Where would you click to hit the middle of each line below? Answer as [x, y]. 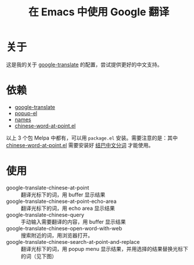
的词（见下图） [39, 256]
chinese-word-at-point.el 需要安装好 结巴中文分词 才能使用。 [80, 145]
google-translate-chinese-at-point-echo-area [61, 201]
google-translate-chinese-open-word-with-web [64, 228]
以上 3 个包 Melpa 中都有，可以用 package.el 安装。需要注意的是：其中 [92, 138]
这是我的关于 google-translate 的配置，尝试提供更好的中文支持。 [84, 64]
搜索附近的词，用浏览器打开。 [57, 235]
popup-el [26, 113]
